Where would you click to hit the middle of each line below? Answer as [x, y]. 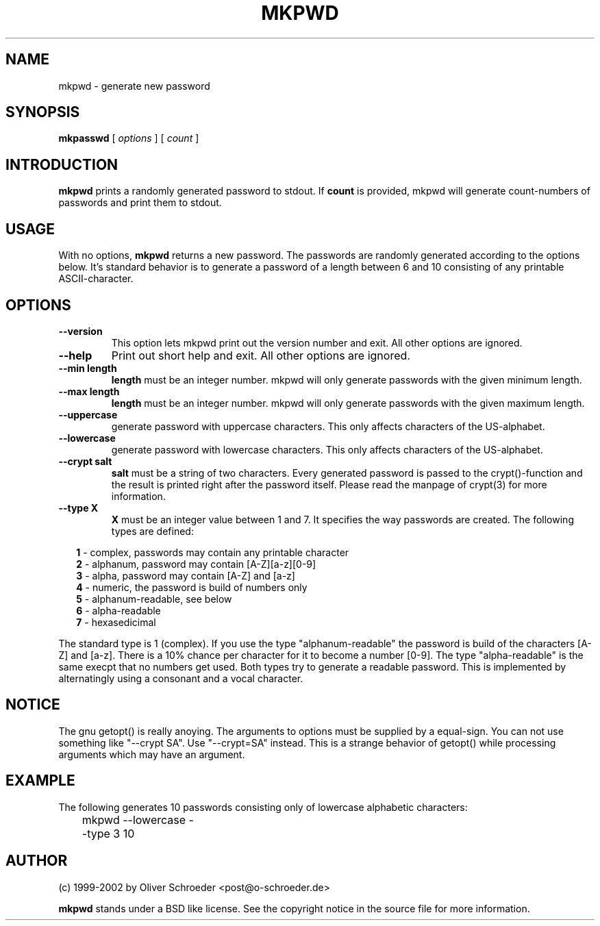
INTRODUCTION [62, 164]
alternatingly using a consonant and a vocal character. [181, 678]
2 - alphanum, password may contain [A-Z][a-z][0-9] [196, 564]
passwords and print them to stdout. [140, 203]
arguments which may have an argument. [152, 754]
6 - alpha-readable [118, 610]
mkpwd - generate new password [134, 86]
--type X [78, 508]
